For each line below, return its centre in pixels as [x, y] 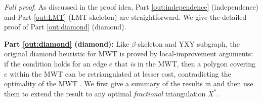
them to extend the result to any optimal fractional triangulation [105, 93]
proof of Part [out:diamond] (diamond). [65, 27]
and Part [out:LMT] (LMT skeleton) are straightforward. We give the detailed [125, 16]
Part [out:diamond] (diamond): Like [67, 43]
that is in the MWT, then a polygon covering [185, 63]
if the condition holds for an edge [56, 63]
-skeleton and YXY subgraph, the [187, 43]
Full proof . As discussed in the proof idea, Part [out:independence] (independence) [132, 7]
